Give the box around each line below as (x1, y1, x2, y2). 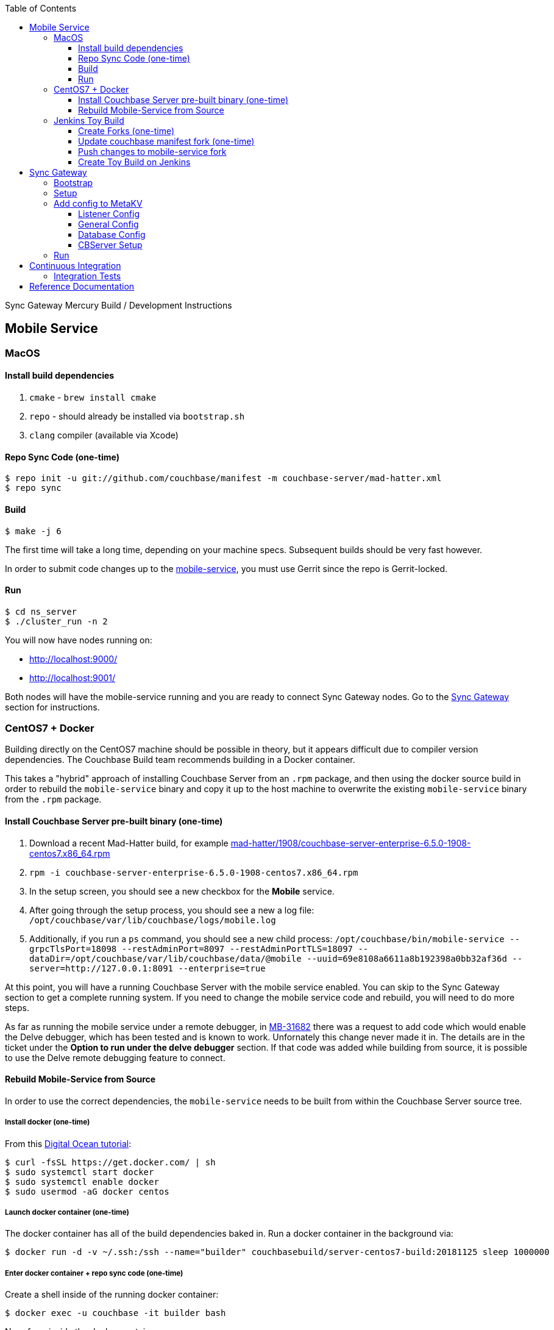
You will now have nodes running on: (5, 634, 152, 645)
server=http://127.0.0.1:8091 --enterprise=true (29, 963, 266, 973)
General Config (78, 219, 139, 229)
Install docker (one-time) (5, 1118, 90, 1127)
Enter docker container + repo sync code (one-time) (5, 1268, 183, 1278)
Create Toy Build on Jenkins (78, 157, 191, 167)
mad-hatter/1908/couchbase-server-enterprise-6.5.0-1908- (230, 837, 471, 848)
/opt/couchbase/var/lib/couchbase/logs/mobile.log (29, 915, 276, 925)
